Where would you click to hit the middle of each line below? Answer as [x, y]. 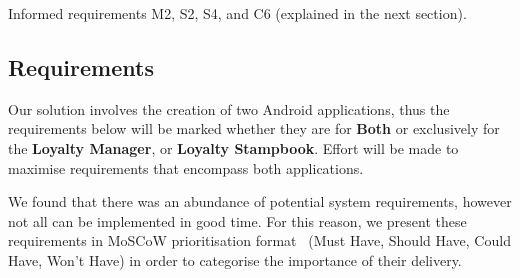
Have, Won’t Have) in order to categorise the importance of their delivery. [235, 259]
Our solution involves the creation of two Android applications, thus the [229, 108]
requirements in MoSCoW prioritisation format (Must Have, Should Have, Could [259, 240]
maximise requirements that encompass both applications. [186, 167]
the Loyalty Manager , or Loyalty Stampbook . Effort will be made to [233, 147]
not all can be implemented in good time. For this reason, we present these [237, 220]
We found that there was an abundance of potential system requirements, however [260, 201]
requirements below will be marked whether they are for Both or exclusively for [254, 128]
